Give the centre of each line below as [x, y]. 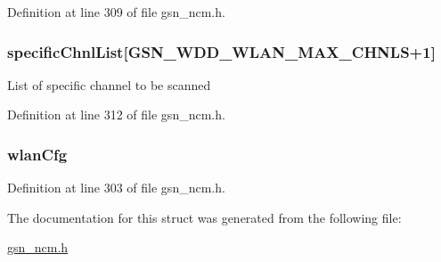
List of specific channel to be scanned [109, 84]
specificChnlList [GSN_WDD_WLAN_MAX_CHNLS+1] [221, 51]
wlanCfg [37, 154]
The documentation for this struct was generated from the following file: [204, 217]
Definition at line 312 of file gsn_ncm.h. [116, 115]
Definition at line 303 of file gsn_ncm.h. [116, 188]
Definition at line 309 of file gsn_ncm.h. [116, 12]
